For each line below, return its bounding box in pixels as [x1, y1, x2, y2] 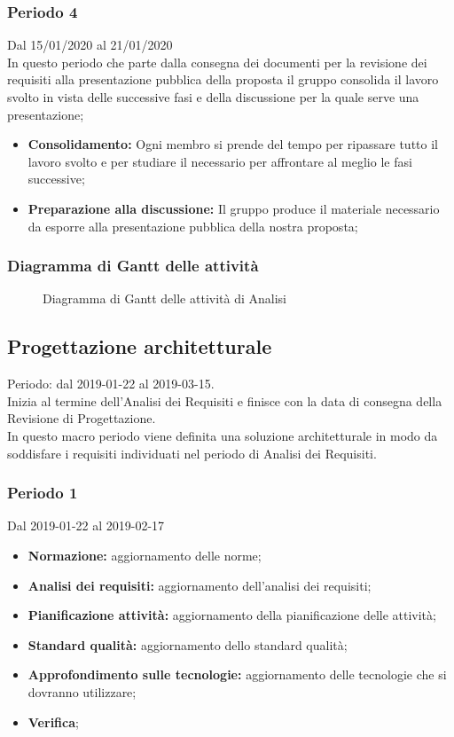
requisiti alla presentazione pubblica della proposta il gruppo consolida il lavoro [7, 70, 439, 89]
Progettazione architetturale [7, 333, 272, 360]
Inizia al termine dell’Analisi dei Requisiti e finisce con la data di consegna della [7, 391, 442, 410]
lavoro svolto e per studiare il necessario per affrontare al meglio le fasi [27, 152, 412, 170]
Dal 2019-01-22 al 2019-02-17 [7, 516, 165, 535]
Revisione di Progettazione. [7, 409, 156, 427]
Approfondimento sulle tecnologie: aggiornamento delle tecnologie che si [27, 665, 447, 684]
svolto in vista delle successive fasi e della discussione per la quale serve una [7, 88, 419, 106]
